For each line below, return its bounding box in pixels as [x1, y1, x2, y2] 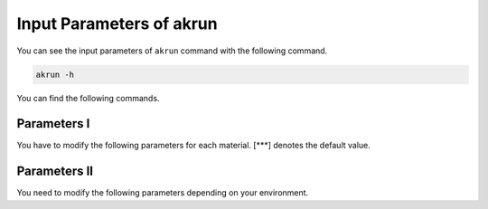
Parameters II [16, 164, 94, 179]
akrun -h [35, 69, 75, 80]
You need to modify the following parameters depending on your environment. [16, 187, 309, 198]
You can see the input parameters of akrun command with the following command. [16, 45, 328, 56]
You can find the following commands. [16, 92, 160, 103]
